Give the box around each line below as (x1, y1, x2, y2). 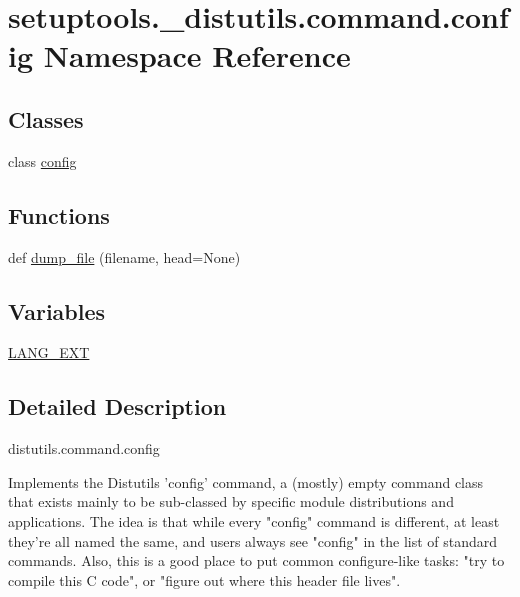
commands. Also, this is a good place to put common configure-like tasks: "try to (8, 550, 505, 571)
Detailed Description (8, 391, 227, 422)
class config (8, 150, 77, 171)
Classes (8, 103, 84, 134)
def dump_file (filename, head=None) (8, 246, 241, 267)
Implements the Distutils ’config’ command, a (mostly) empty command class (8, 471, 484, 492)
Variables (8, 295, 106, 326)
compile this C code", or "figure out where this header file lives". (8, 569, 401, 590)
